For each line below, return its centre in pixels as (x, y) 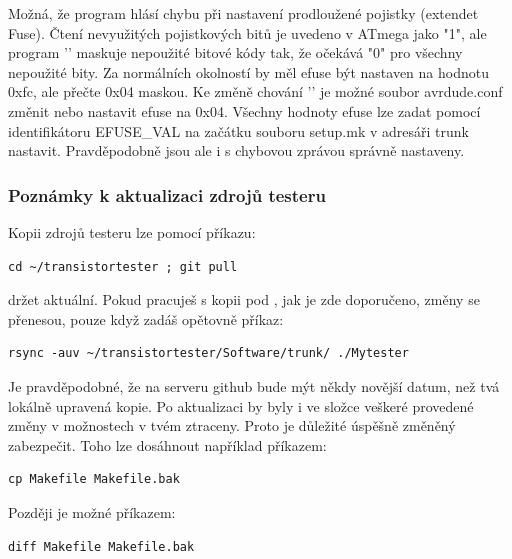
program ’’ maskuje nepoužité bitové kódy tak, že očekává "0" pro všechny (235, 52)
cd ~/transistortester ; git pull (123, 266)
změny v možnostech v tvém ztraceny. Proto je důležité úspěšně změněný (232, 425)
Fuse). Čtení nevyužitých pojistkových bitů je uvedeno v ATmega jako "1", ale (247, 32)
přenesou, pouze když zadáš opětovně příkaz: (146, 318)
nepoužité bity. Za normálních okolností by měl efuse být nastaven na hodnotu (248, 71)
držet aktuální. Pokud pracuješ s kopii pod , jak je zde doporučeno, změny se (244, 299)
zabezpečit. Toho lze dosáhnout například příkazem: (167, 444)
